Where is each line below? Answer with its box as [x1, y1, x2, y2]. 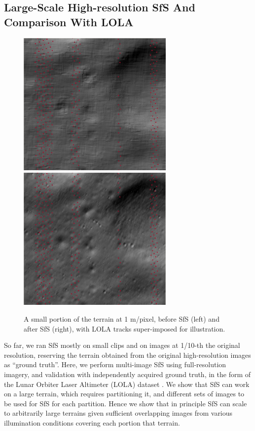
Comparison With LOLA [4, 14, 134, 29]
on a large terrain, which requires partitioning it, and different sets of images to [4, 388, 245, 399]
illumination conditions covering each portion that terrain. [4, 417, 180, 428]
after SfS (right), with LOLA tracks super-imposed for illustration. [24, 323, 225, 334]
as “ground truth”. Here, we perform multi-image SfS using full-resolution [4, 359, 226, 370]
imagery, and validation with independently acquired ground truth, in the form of [4, 369, 251, 379]
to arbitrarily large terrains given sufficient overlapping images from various [4, 408, 233, 418]
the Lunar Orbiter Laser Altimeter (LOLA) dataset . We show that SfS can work [4, 379, 250, 389]
